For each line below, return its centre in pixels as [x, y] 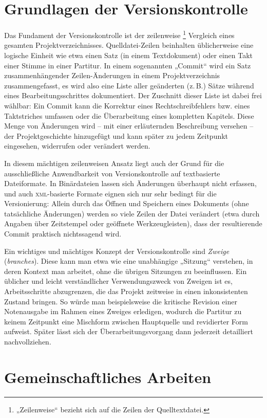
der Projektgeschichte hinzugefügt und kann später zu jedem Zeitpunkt [116, 135]
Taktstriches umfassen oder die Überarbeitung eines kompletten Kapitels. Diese [129, 115]
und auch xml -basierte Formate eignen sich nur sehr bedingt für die [110, 193]
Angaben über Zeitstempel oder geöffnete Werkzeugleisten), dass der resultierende [133, 223]
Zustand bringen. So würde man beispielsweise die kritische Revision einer [121, 301]
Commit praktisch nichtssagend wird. [63, 234]
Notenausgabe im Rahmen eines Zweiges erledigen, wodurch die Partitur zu [123, 311]
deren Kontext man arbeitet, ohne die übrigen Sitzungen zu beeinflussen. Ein [126, 271]
